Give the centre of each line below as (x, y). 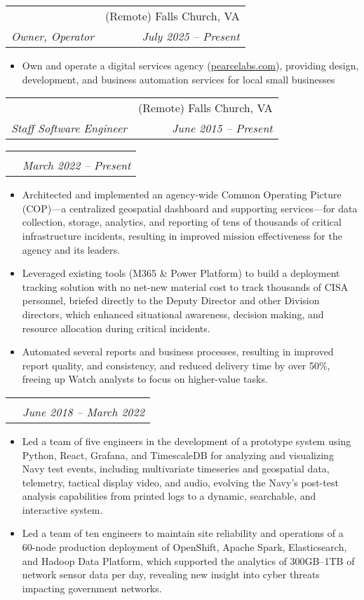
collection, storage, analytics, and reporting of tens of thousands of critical (182, 222)
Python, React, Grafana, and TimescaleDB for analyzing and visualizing (178, 455)
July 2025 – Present (191, 36)
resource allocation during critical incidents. (116, 328)
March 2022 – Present (77, 165)
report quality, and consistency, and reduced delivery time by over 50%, (176, 365)
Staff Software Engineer (69, 128)
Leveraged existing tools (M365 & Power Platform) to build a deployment (181, 273)
